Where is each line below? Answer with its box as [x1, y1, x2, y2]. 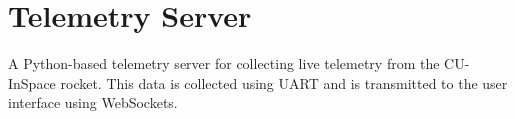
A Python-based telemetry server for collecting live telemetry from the [8, 53, 440, 74]
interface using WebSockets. [8, 92, 178, 113]
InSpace [8, 72, 56, 93]
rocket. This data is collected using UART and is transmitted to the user [60, 72, 508, 93]
